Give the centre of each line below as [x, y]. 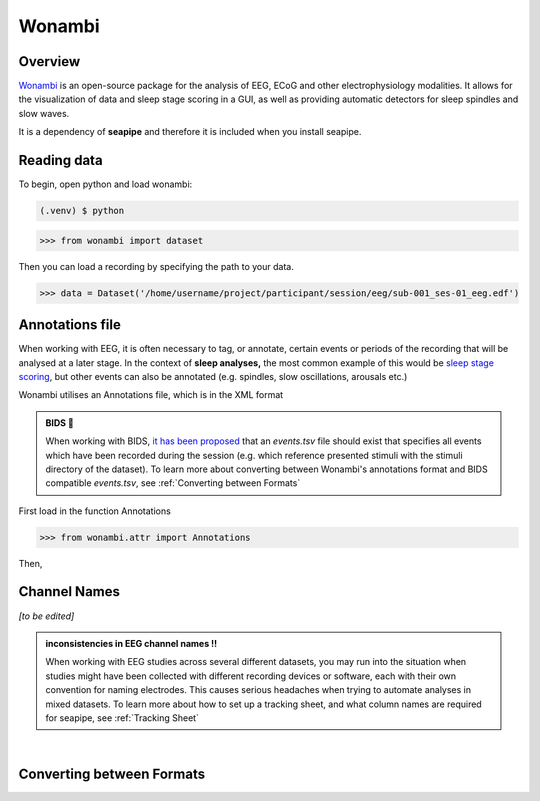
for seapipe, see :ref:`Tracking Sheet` [122, 717]
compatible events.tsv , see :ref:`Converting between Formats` [173, 483]
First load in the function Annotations [95, 511]
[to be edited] [46, 616]
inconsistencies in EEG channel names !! [131, 643]
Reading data [61, 160]
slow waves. [44, 113]
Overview [49, 61]
